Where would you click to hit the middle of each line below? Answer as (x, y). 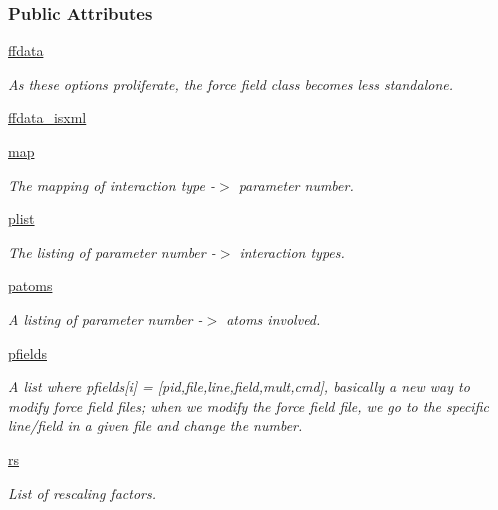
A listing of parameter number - (105, 318)
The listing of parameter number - (112, 251)
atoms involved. (273, 318)
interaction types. (292, 251)
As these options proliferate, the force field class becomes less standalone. (231, 83)
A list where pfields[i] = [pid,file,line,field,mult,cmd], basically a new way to (239, 386)
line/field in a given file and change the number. (155, 425)
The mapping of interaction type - (112, 184)
